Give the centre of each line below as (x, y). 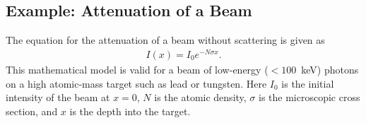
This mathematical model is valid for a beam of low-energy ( (137, 69)
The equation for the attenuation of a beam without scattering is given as (165, 40)
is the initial (308, 83)
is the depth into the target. (130, 111)
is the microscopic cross (309, 97)
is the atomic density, (200, 97)
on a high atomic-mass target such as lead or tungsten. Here (136, 83)
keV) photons (330, 69)
